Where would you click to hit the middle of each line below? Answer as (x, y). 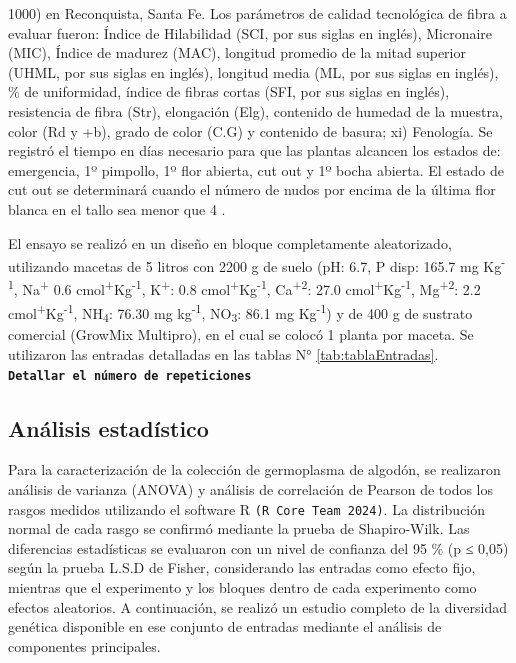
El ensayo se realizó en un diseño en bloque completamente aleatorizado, (230, 242)
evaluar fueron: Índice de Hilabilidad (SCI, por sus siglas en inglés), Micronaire (250, 32)
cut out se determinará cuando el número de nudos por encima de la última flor (252, 189)
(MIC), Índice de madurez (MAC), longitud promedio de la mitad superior (237, 52)
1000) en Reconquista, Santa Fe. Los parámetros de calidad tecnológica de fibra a (257, 13)
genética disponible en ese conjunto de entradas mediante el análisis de (225, 626)
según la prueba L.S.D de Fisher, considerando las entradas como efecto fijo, (242, 567)
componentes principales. (84, 645)
